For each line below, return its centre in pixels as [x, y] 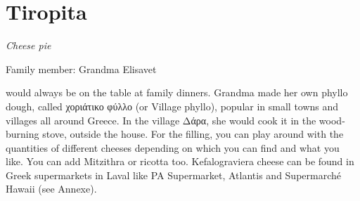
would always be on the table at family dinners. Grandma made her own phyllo [177, 92]
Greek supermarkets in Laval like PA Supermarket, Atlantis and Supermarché [174, 175]
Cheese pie [28, 45]
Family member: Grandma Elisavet [81, 69]
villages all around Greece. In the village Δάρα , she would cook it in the [161, 120]
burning [22, 134]
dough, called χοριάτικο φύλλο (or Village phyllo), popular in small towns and [172, 106]
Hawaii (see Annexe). [51, 189]
